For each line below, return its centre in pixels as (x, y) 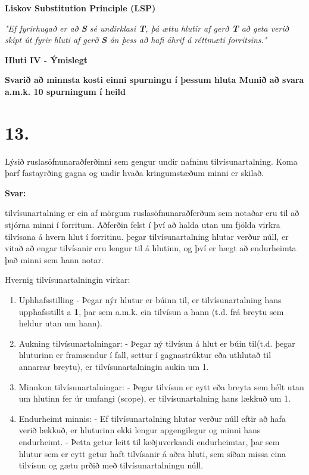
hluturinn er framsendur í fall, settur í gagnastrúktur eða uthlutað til (145, 355)
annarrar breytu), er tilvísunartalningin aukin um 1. (114, 366)
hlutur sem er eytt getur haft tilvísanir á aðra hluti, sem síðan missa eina (152, 453)
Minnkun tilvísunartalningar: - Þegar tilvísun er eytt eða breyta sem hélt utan (161, 386)
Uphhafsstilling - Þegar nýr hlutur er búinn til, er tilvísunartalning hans (150, 300)
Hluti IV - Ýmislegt (46, 59)
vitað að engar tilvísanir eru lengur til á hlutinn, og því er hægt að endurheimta (151, 248)
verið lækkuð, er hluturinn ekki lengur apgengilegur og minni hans (140, 430)
